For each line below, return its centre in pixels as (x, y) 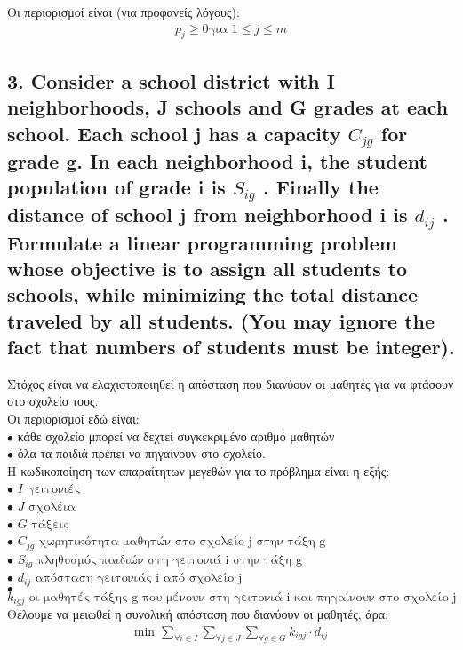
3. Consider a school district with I (171, 80)
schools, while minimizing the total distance (213, 294)
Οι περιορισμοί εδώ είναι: (73, 419)
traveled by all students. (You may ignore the (221, 320)
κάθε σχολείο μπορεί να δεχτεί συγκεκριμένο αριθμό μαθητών (176, 436)
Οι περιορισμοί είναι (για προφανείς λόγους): (124, 12)
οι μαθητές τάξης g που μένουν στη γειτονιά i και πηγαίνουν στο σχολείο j (243, 597)
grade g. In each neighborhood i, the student (217, 160)
